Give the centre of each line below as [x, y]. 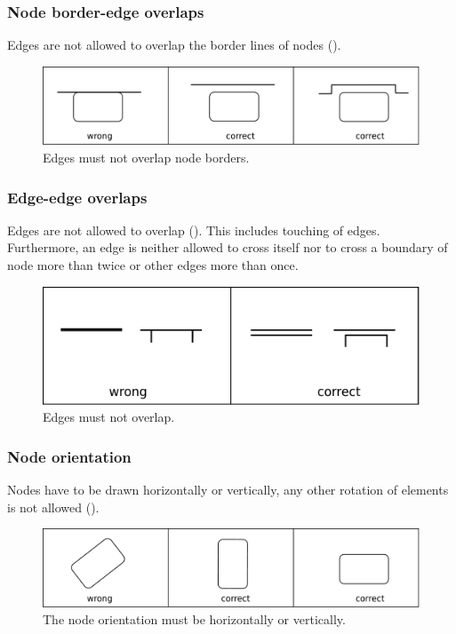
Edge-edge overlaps [77, 197]
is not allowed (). [53, 507]
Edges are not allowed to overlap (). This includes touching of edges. [194, 230]
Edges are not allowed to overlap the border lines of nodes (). [174, 45]
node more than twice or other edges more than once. [153, 265]
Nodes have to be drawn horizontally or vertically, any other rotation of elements [228, 489]
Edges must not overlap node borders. [146, 158]
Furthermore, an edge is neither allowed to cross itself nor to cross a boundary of [228, 247]
